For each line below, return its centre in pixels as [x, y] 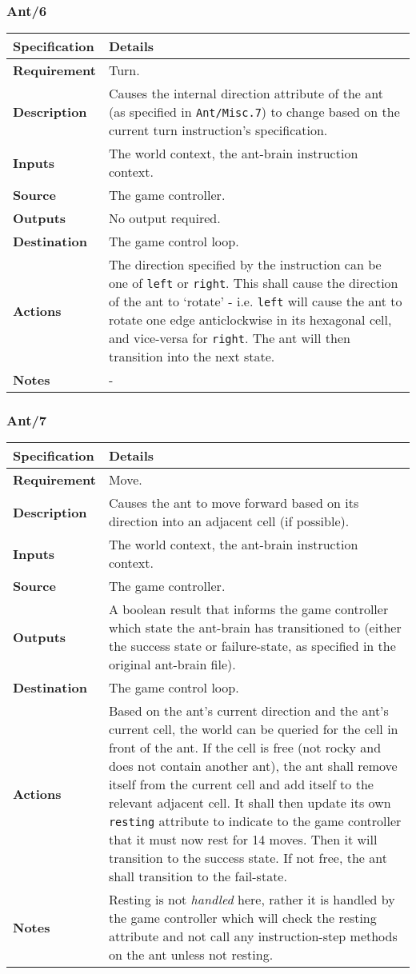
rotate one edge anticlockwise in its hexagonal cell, [250, 320]
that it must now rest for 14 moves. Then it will [243, 840]
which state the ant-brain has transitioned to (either [255, 628]
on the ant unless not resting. [191, 955]
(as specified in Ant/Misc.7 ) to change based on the [254, 112]
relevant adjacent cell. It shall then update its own [250, 803]
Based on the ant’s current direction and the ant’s [248, 711]
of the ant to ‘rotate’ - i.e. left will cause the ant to [255, 301]
